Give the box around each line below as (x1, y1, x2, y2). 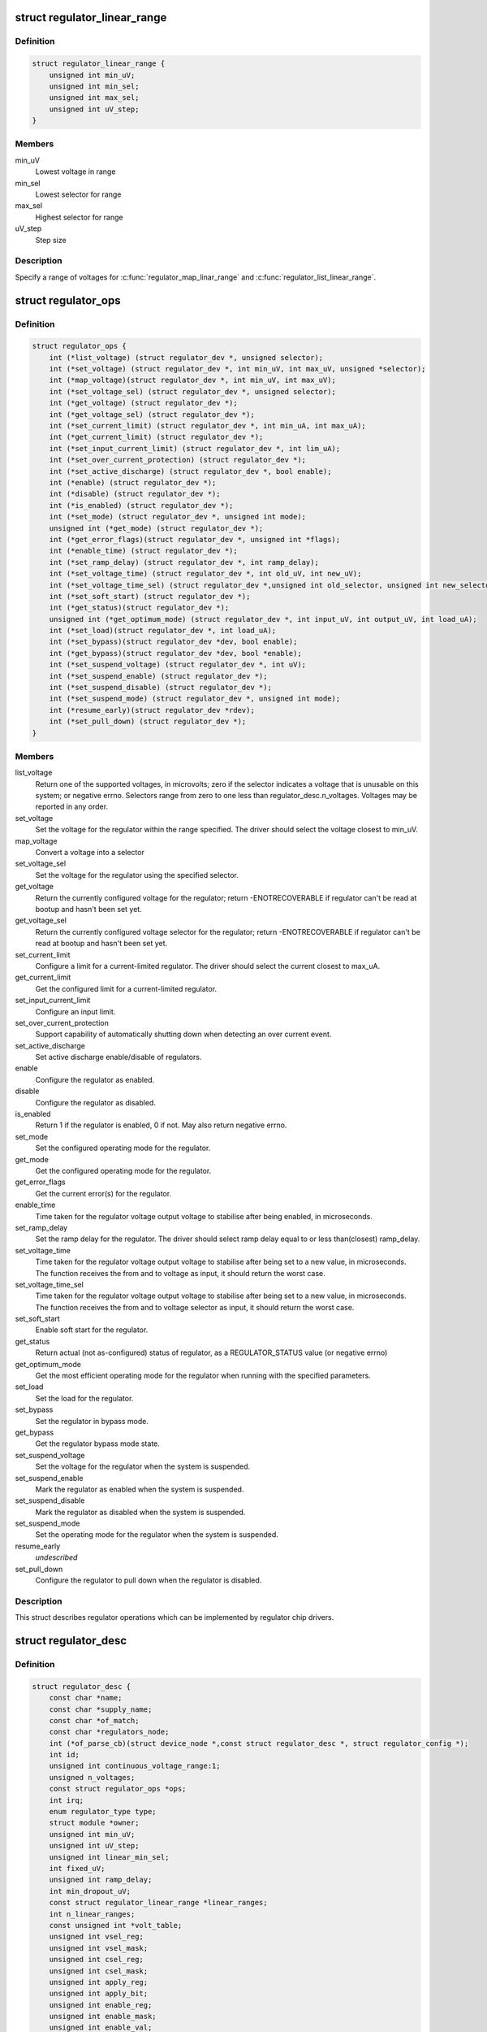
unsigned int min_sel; (49, 81, 140, 91)
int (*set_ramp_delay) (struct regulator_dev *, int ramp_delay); (49, 558, 320, 567)
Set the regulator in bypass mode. (35, 1416, 149, 1426)
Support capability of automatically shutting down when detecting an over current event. (35, 1029, 332, 1040)
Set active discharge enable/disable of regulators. (35, 1053, 202, 1062)
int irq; (49, 1795, 84, 1804)
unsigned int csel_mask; (49, 1966, 149, 1975)
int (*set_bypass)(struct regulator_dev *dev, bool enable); (49, 637, 298, 646)
